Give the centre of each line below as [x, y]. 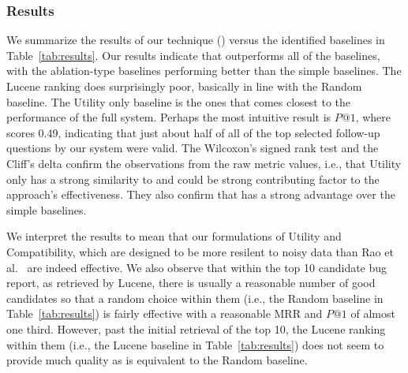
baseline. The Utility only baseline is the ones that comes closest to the [179, 101]
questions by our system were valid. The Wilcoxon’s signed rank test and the [193, 148]
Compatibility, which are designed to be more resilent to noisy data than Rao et [200, 251]
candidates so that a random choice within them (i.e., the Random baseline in [195, 298]
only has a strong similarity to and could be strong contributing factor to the [193, 179]
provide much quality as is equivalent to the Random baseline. [157, 360]
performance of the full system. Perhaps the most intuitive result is [169, 117]
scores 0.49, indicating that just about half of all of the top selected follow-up [193, 132]
